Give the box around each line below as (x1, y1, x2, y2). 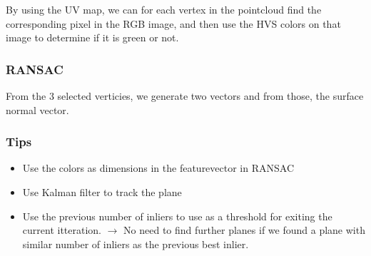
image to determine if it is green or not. (6, 30, 179, 45)
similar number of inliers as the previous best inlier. (22, 236, 249, 251)
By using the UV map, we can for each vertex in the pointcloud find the (6, 2, 322, 16)
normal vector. (6, 102, 69, 117)
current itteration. (22, 222, 101, 237)
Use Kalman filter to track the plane (22, 185, 182, 199)
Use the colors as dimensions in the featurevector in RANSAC (22, 160, 295, 175)
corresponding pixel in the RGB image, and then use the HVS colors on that (6, 16, 341, 31)
